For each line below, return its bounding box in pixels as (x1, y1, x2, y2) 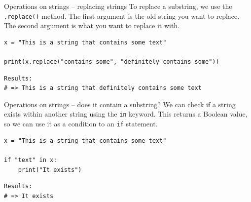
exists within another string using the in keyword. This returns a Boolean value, (4, 109, 248, 119)
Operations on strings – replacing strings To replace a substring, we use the (4, 1, 232, 11)
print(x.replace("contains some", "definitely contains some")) (4, 58, 219, 66)
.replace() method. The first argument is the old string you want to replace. (4, 10, 240, 21)
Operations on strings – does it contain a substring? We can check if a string (4, 99, 236, 109)
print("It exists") (18, 166, 82, 173)
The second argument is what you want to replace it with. (4, 20, 180, 31)
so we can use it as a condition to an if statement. (4, 119, 158, 129)
